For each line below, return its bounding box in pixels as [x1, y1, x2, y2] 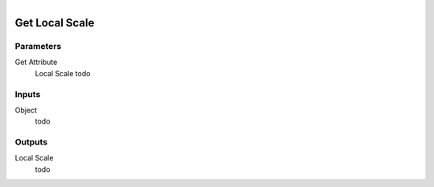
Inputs [14, 88, 41, 100]
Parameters [14, 40, 62, 51]
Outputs [14, 136, 48, 148]
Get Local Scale [14, 16, 95, 30]
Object [14, 105, 38, 115]
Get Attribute [14, 57, 58, 67]
